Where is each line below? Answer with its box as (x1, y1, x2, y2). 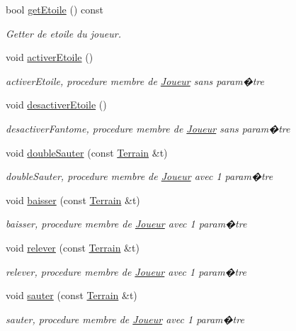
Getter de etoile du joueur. (6, 26, 121, 40)
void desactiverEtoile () (6, 97, 107, 112)
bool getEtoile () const (6, 2, 103, 16)
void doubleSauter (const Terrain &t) (6, 145, 168, 159)
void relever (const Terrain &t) (6, 240, 140, 254)
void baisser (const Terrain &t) (6, 192, 140, 207)
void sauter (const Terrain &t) (6, 288, 137, 303)
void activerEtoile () (6, 50, 93, 64)
